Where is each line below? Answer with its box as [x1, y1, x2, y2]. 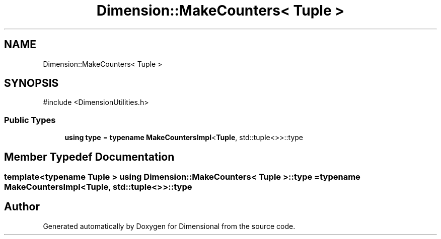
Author [4, 200, 40, 213]
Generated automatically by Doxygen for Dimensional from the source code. [43, 221, 296, 230]
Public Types [4, 114, 56, 125]
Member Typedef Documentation [4, 150, 175, 163]
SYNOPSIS [4, 77, 59, 90]
